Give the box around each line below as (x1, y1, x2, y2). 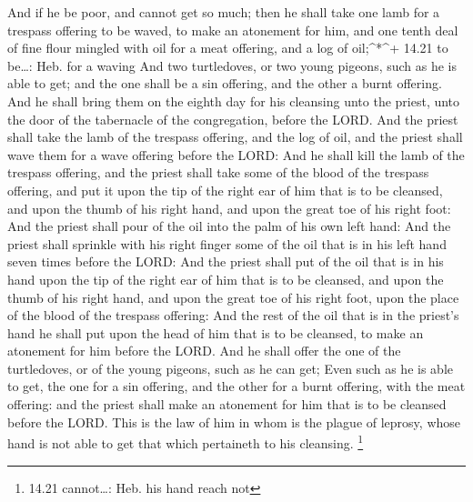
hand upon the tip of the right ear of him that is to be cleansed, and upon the (7, 269, 444, 288)
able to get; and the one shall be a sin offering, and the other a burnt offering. (7, 74, 442, 93)
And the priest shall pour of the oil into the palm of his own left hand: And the (7, 216, 451, 236)
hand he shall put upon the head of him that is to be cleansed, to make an (7, 323, 424, 342)
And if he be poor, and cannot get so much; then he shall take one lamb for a (7, 3, 440, 21)
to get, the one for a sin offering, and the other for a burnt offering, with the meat (7, 376, 466, 396)
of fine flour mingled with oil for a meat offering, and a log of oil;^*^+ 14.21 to (7, 38, 448, 57)
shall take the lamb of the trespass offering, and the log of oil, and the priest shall (7, 127, 463, 146)
